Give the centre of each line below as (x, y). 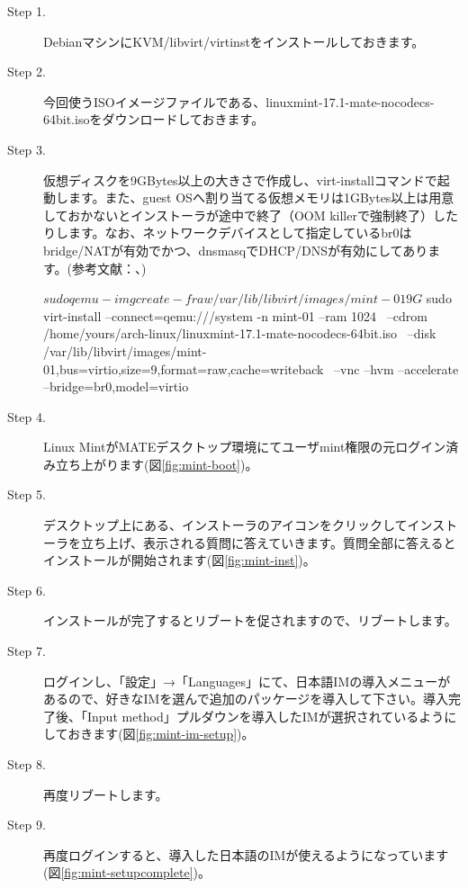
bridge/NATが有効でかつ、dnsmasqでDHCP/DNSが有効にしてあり (236, 250)
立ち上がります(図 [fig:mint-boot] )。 (157, 464)
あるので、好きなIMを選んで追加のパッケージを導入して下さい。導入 (246, 699)
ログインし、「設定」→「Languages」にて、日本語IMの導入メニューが (247, 681)
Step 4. (27, 416)
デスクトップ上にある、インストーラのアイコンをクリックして (225, 525)
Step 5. (27, 494)
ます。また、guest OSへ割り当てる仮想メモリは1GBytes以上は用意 (261, 197)
